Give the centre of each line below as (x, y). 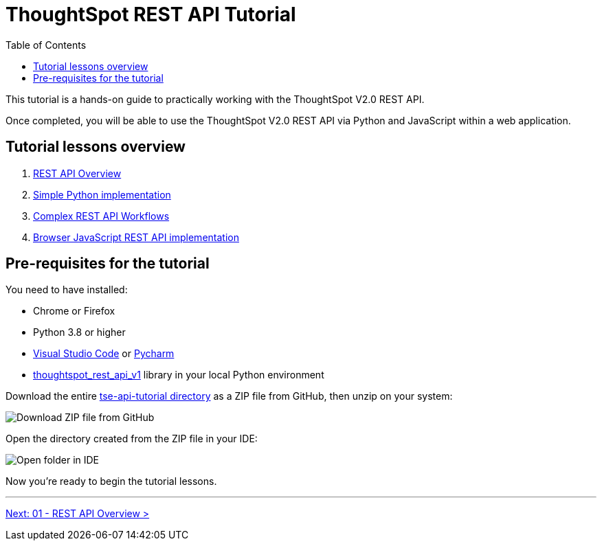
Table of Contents (46, 45)
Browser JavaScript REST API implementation (136, 237)
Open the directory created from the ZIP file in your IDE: (132, 439)
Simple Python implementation (102, 194)
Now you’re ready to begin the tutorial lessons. (111, 481)
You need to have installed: (67, 290)
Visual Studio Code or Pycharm (104, 354)
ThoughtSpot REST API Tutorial (151, 14)
